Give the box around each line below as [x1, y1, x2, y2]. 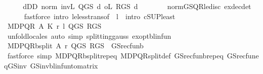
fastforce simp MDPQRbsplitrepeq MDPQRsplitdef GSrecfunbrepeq [7, 50, 224, 60]
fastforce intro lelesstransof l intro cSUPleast [24, 11, 176, 21]
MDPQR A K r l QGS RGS [7, 21, 102, 31]
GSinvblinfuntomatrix [30, 60, 98, 70]
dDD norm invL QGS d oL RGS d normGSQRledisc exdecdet [23, 1, 251, 11]
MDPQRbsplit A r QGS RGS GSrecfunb [7, 40, 144, 51]
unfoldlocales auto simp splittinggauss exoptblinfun [7, 30, 171, 41]
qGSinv [4, 60, 27, 70]
